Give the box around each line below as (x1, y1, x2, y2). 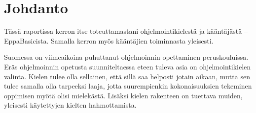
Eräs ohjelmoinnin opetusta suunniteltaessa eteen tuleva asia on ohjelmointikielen (4, 61, 251, 71)
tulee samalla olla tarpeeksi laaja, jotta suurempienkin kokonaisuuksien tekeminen (4, 81, 252, 91)
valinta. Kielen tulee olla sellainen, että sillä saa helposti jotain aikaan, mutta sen (4, 71, 250, 81)
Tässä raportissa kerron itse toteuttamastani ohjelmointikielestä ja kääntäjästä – (4, 26, 248, 36)
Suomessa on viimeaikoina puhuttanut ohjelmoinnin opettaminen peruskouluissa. (4, 52, 249, 62)
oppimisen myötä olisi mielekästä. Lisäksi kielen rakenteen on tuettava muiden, (4, 90, 243, 100)
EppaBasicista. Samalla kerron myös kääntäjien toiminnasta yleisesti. (4, 35, 214, 45)
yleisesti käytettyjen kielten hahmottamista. (4, 100, 137, 110)
